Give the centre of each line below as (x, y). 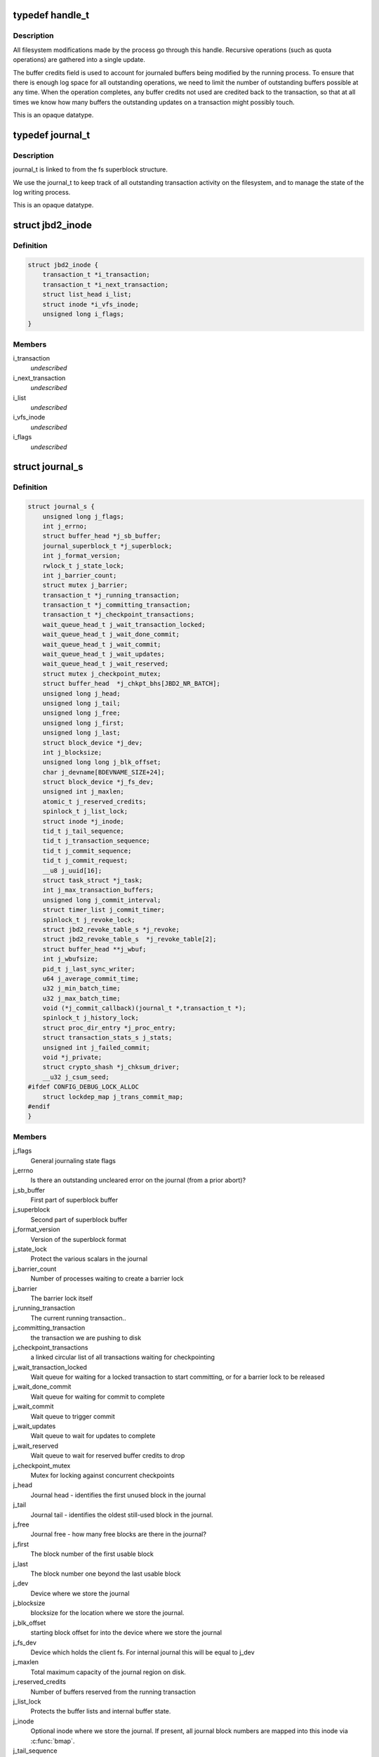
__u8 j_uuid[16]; (72, 870)
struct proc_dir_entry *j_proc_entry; (109, 1027)
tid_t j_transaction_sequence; (96, 841)
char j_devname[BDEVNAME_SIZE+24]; (104, 772)
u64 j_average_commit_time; (91, 978)
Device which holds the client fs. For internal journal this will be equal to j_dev (143, 1652)
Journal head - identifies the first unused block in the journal (118, 1495)
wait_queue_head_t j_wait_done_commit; (111, 635)
